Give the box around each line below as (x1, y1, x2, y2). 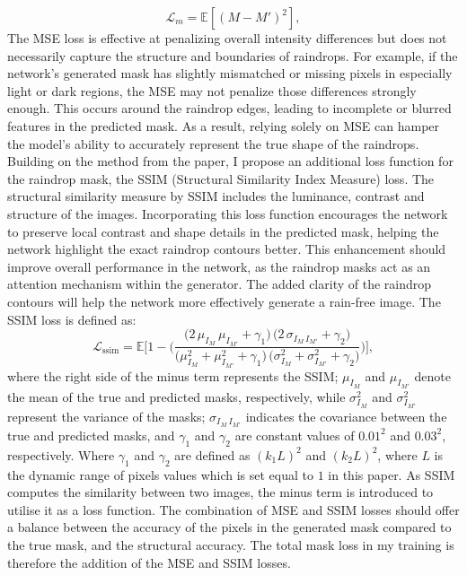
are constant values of (234, 425, 355, 444)
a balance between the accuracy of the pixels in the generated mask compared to (7, 518, 452, 536)
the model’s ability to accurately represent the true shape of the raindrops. (7, 134, 419, 152)
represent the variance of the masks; (7, 406, 206, 425)
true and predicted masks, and (7, 425, 175, 444)
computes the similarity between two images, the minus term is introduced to (7, 483, 434, 501)
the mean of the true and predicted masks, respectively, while (7, 388, 346, 406)
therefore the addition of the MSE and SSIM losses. (7, 553, 291, 571)
